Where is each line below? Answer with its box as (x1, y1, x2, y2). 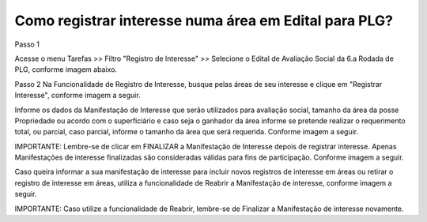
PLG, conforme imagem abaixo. (14, 65, 118, 74)
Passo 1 (14, 40, 40, 49)
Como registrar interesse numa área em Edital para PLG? (14, 12, 393, 29)
